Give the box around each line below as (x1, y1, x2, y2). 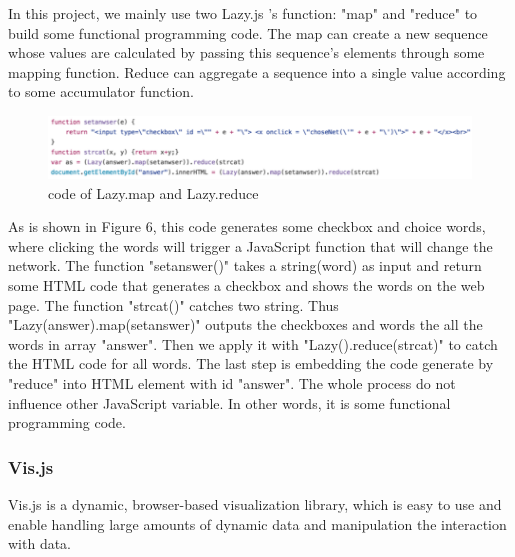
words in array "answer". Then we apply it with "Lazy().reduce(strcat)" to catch (8, 333, 498, 354)
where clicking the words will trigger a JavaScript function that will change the (8, 235, 493, 256)
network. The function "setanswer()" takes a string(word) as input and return (8, 255, 482, 276)
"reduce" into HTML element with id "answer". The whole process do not (8, 373, 456, 394)
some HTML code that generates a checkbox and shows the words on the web (8, 275, 485, 296)
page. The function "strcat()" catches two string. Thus (8, 294, 339, 315)
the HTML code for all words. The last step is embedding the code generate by (8, 353, 494, 374)
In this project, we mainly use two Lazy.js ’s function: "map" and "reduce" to (8, 3, 478, 23)
